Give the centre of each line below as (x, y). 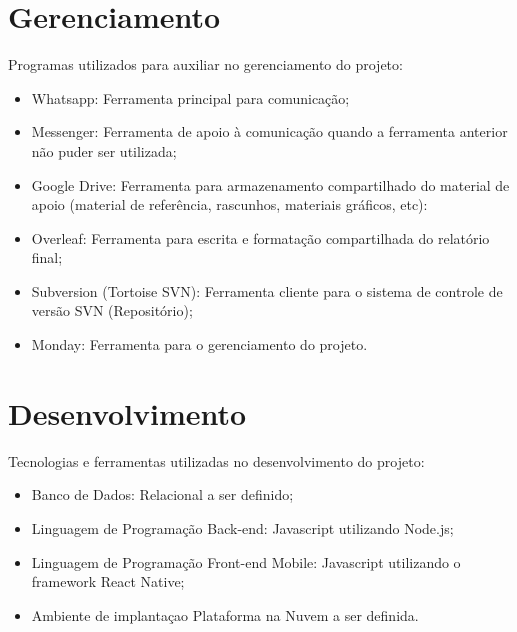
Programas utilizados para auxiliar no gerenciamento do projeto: (205, 64)
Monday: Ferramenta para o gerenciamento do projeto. (199, 344)
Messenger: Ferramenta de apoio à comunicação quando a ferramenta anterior (269, 131)
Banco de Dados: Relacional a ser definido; (162, 494)
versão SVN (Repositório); (112, 310)
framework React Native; (108, 581)
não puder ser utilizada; (104, 150)
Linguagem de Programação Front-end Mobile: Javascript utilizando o (246, 561)
